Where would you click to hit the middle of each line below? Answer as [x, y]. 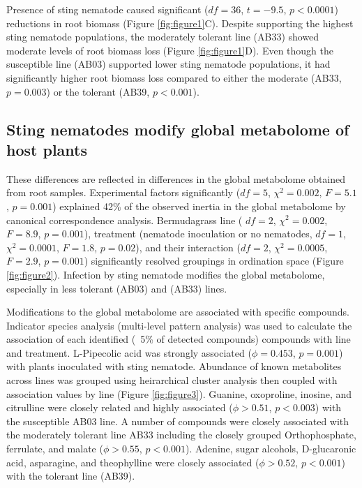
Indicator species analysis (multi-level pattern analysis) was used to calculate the [179, 325]
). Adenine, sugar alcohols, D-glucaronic [271, 449]
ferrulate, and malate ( [55, 449]
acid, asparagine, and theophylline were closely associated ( [133, 462]
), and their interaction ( [188, 247]
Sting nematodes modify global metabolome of [178, 129]
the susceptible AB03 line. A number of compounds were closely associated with [178, 421]
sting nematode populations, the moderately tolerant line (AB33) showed [163, 37]
